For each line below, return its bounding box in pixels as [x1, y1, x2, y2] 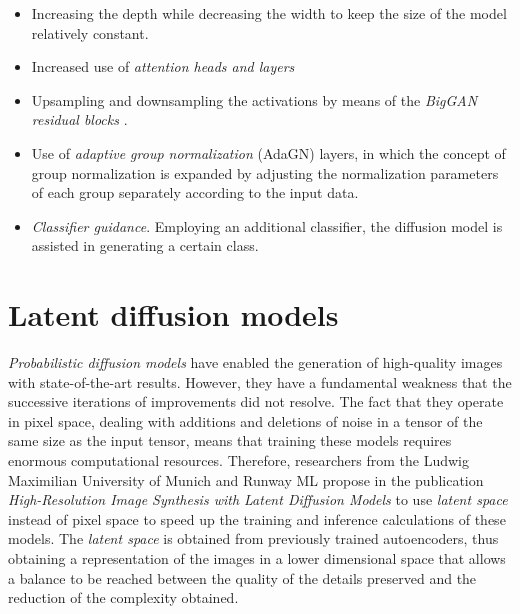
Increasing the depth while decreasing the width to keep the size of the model [31, 3, 507, 23]
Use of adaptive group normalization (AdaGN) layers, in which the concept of [31, 142, 506, 163]
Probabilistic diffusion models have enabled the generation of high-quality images [8, 352, 503, 373]
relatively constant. [31, 22, 149, 43]
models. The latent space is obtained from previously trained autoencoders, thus [8, 528, 499, 549]
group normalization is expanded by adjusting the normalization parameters [31, 162, 499, 183]
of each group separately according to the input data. [31, 182, 359, 203]
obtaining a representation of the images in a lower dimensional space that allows [8, 548, 506, 568]
